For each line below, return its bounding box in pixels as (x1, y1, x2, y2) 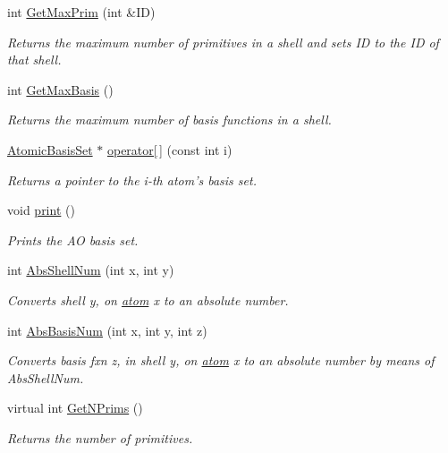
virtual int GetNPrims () (7, 398, 143, 417)
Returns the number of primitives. (7, 428, 193, 447)
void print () (7, 201, 75, 219)
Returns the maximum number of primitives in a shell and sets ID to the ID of (7, 32, 439, 51)
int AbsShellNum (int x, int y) (7, 261, 174, 279)
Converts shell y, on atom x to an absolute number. (7, 290, 289, 309)
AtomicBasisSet (7, 140, 93, 158)
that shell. (7, 50, 62, 69)
